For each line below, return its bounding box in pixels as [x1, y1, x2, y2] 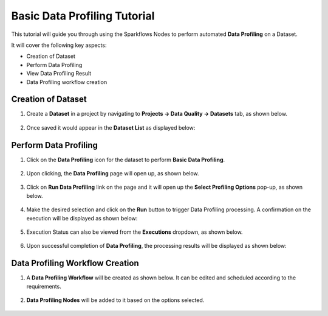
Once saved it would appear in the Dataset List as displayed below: [26, 124, 196, 131]
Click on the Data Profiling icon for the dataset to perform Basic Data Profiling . [26, 156, 225, 163]
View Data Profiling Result [26, 70, 92, 77]
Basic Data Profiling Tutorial [11, 9, 155, 23]
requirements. [26, 283, 62, 290]
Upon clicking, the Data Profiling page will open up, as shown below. [26, 170, 200, 177]
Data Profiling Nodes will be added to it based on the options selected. [26, 297, 205, 304]
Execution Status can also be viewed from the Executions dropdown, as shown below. [26, 228, 243, 236]
